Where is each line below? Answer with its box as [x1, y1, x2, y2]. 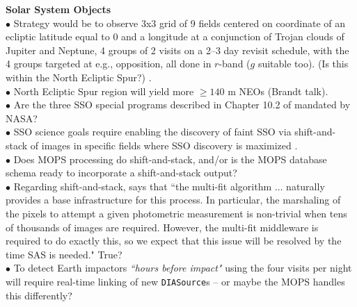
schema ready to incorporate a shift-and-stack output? [6, 165, 237, 180]
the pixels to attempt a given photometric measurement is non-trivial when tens [6, 206, 347, 220]
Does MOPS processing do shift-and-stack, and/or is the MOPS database [13, 151, 327, 166]
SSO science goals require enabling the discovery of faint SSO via [13, 124, 292, 139]
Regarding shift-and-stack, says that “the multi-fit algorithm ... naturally [13, 179, 325, 193]
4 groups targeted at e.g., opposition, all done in [6, 56, 212, 71]
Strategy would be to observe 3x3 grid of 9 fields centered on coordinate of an [13, 15, 346, 30]
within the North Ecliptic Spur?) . [6, 69, 152, 84]
